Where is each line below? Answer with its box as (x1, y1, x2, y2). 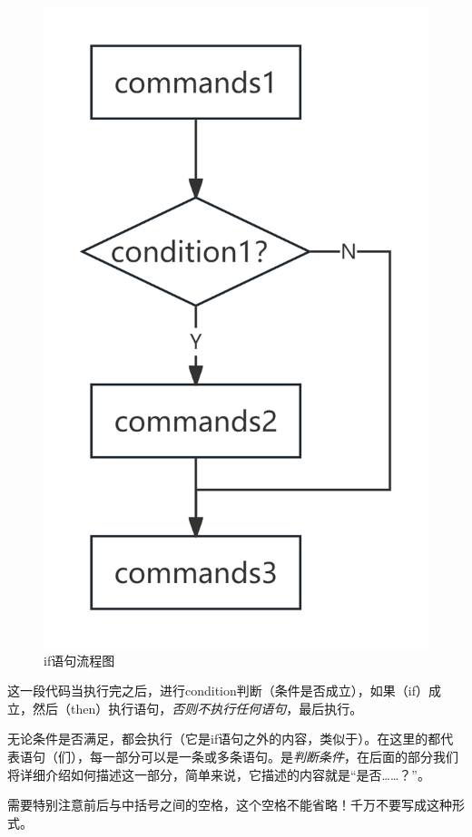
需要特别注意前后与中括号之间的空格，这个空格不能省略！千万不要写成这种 (7, 795, 452, 814)
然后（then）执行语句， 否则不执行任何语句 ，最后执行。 (32, 698, 363, 717)
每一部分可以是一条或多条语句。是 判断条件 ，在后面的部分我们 (89, 746, 458, 765)
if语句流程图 (44, 650, 115, 669)
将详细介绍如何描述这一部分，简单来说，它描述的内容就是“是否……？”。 (7, 764, 430, 783)
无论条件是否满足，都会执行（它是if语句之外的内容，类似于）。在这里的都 (7, 729, 441, 748)
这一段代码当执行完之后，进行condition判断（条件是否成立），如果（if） (7, 681, 428, 700)
